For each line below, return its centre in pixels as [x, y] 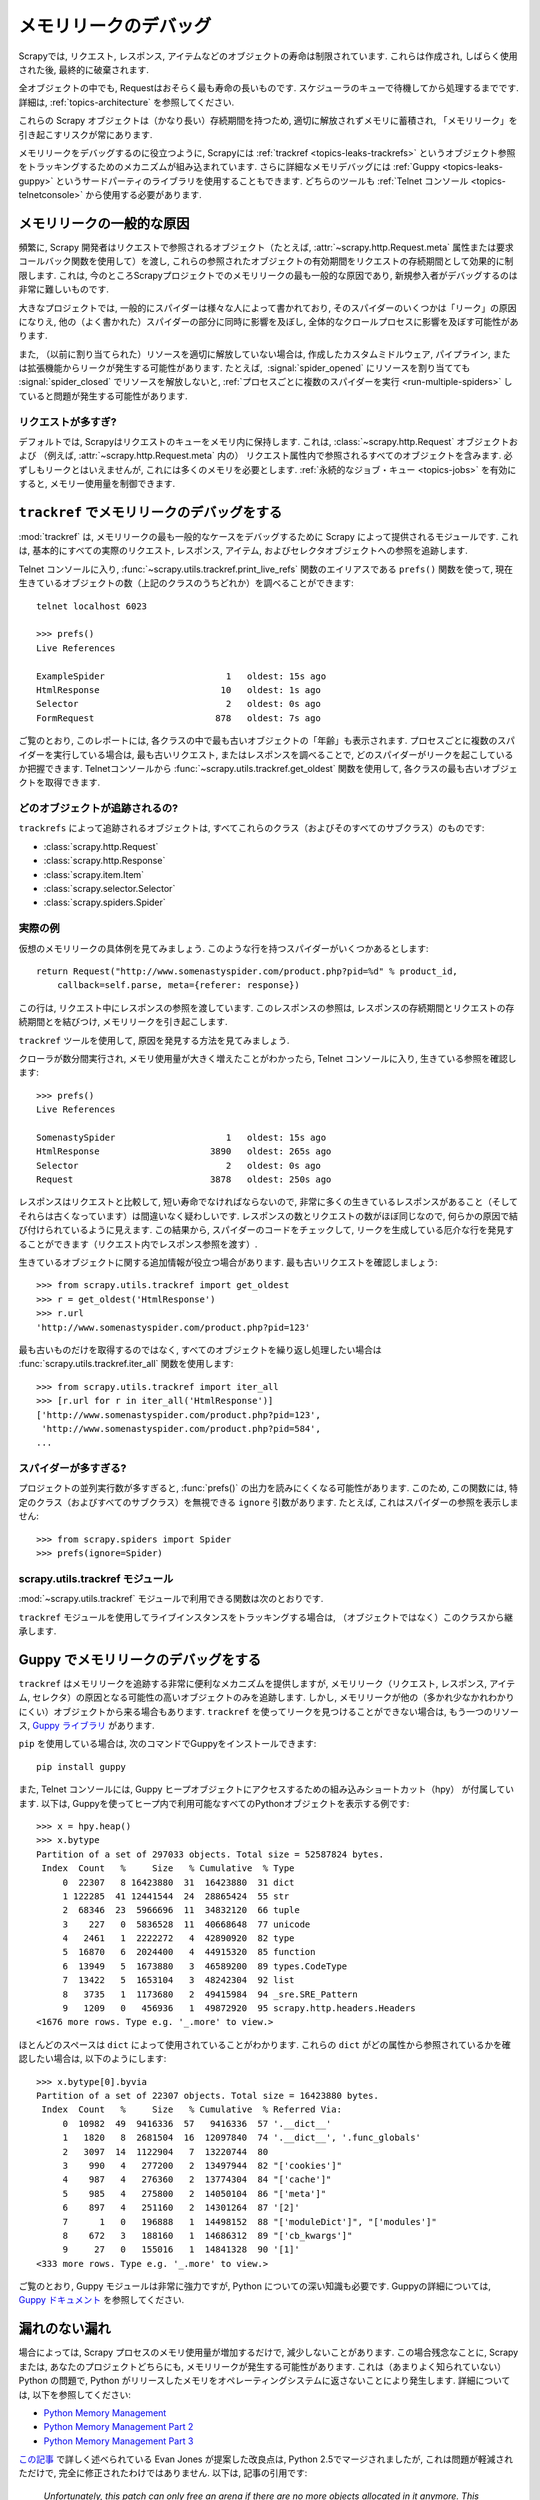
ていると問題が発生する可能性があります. [103, 396]
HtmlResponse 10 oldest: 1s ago [179, 690]
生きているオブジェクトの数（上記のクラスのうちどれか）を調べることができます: [186, 583]
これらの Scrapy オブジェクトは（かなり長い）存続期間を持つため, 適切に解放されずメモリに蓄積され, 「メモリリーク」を [268, 121]
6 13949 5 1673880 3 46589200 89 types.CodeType [205, 1966]
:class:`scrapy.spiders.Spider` [104, 902]
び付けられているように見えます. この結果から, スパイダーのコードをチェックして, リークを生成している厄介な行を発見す [266, 1230]
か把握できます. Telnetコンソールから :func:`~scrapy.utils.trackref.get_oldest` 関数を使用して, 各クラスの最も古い [251, 768]
